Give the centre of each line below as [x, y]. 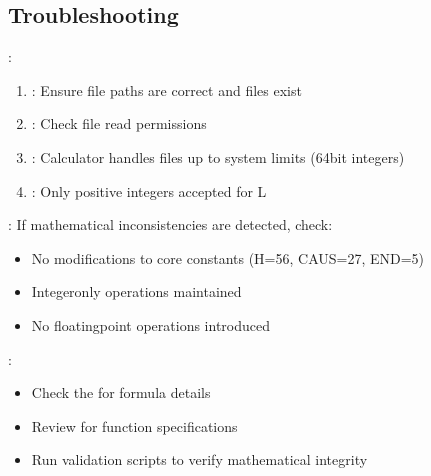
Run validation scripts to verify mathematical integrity [199, 459]
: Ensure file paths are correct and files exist [166, 89]
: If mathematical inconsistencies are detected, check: [170, 224]
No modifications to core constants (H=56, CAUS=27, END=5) [228, 257]
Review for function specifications [134, 425]
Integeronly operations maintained [136, 291]
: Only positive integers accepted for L [149, 190]
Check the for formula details [121, 392]
